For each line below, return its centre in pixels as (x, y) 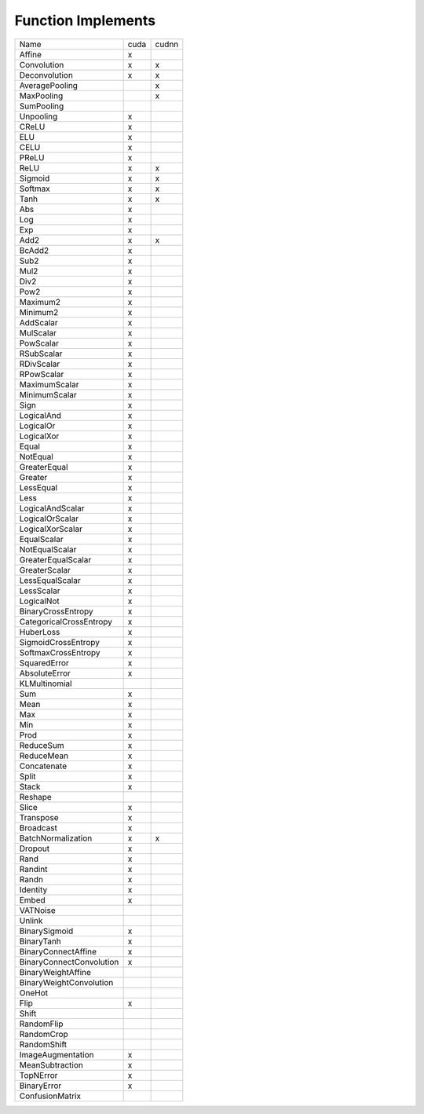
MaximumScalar (49, 384)
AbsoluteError (45, 673)
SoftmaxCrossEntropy (60, 652)
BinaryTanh (40, 941)
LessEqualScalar (50, 580)
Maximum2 (40, 302)
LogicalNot (40, 601)
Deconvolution (46, 75)
